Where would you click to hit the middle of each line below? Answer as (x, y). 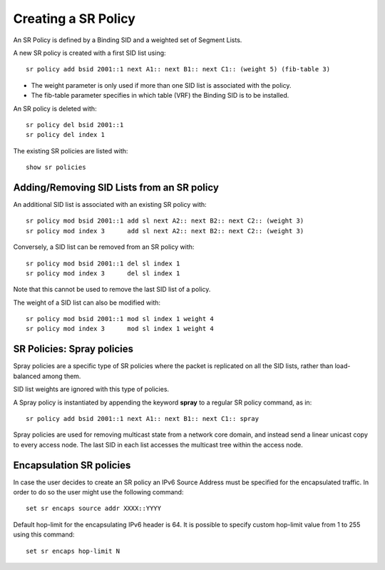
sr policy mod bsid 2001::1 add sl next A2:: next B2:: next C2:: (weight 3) (165, 221)
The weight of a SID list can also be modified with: (87, 302)
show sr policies (56, 167)
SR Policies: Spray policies (73, 349)
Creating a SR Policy (74, 19)
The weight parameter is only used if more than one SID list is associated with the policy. (161, 85)
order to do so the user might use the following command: (98, 492)
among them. (61, 376)
